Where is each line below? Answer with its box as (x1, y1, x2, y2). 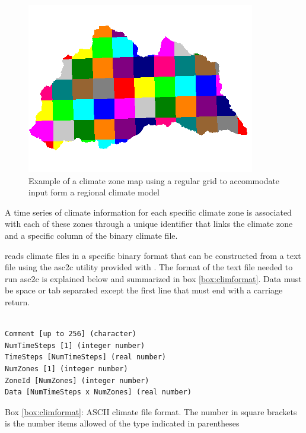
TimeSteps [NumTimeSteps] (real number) (5, 353, 167, 362)
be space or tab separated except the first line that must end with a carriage (5, 284, 283, 296)
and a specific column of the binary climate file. (5, 229, 178, 241)
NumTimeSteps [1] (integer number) (5, 341, 145, 350)
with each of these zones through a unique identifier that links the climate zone (5, 217, 293, 230)
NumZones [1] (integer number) (5, 364, 128, 373)
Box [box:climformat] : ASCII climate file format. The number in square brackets (5, 405, 297, 418)
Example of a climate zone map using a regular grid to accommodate (28, 174, 280, 187)
